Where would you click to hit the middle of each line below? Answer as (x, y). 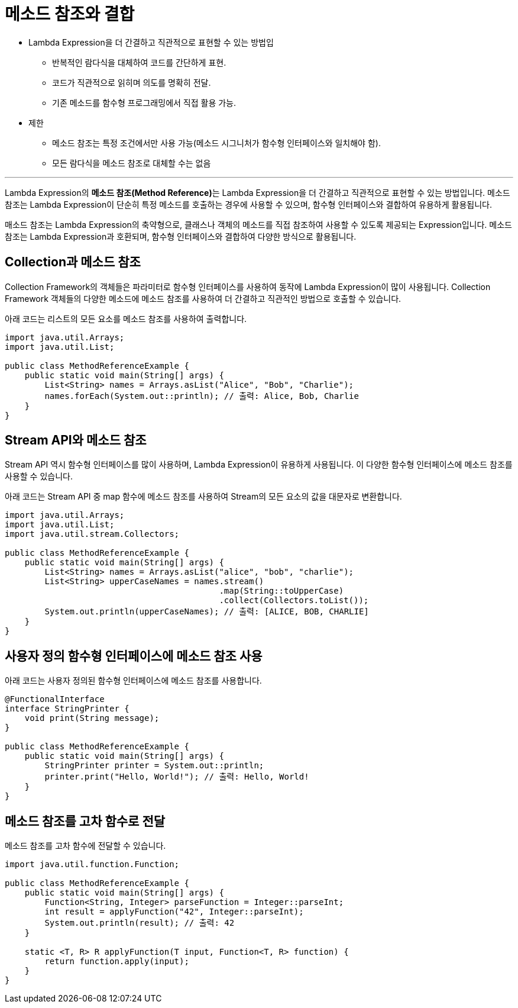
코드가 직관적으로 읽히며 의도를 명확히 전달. (132, 82)
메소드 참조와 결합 (70, 14)
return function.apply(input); (117, 962)
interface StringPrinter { (67, 709)
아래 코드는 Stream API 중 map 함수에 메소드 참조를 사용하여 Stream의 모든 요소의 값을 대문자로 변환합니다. (203, 497)
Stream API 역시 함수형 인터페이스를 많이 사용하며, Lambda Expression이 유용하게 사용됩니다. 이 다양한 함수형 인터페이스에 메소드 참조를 (259, 465)
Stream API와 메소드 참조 (76, 440)
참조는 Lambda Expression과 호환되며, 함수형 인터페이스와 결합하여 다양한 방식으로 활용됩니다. (181, 236)
